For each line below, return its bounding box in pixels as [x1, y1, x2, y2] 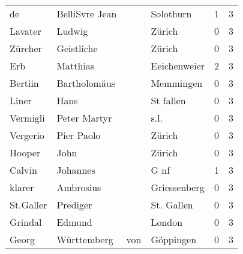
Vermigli [10, 111, 45, 125]
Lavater [10, 24, 41, 38]
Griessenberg [151, 180, 205, 194]
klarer [10, 180, 34, 194]
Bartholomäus [56, 76, 116, 90]
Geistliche [56, 41, 98, 55]
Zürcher [10, 41, 42, 55]
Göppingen [151, 232, 197, 246]
